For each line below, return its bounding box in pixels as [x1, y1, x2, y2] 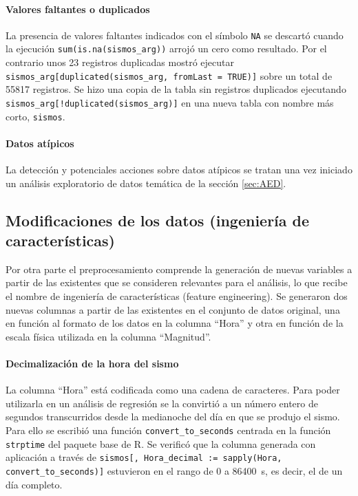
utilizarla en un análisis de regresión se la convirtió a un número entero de [6, 396, 318, 410]
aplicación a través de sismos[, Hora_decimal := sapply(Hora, [6, 450, 282, 464]
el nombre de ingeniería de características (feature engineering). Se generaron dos [6, 289, 348, 303]
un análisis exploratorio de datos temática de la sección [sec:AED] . [6, 175, 286, 190]
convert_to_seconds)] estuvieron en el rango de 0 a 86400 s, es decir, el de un [6, 463, 343, 477]
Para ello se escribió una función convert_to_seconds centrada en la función [6, 422, 331, 437]
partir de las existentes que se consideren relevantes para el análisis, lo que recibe [6, 275, 348, 290]
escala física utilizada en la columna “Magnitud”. [6, 329, 211, 343]
